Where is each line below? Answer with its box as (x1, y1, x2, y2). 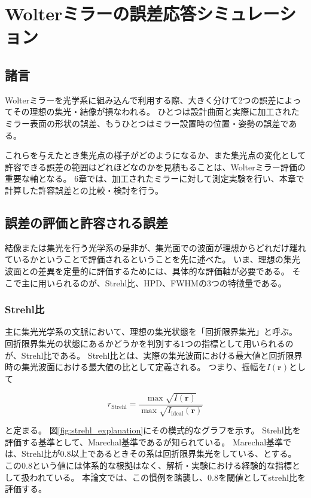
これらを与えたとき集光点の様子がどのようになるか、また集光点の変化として (5, 149, 306, 161)
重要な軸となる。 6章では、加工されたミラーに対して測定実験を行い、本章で (5, 172, 304, 185)
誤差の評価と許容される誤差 (5, 213, 168, 231)
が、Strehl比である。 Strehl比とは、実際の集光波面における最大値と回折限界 (5, 349, 303, 361)
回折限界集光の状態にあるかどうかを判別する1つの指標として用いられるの (5, 337, 294, 349)
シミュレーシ (196, 1, 297, 26)
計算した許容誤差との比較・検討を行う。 (5, 184, 164, 196)
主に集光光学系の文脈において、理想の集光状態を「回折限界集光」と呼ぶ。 (5, 325, 297, 338)
